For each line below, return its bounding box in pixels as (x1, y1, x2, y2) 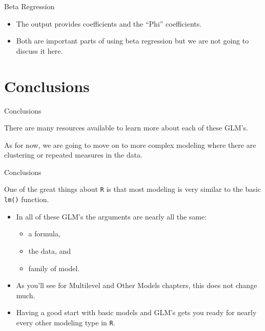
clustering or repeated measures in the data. (4, 149, 142, 160)
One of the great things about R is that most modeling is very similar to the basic (4, 184, 261, 194)
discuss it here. (16, 45, 63, 56)
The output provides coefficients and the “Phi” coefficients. (16, 18, 202, 29)
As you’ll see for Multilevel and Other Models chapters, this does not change (16, 280, 257, 291)
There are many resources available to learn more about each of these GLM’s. (4, 122, 248, 133)
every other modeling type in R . (16, 317, 115, 327)
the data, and (28, 245, 71, 256)
